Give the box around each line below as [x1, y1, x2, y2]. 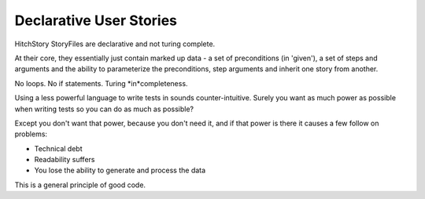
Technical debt [34, 143, 83, 153]
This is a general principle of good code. [14, 180, 146, 190]
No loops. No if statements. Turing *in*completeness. [14, 78, 188, 88]
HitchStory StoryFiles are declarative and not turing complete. [14, 39, 216, 49]
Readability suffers [34, 155, 95, 165]
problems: [14, 129, 47, 139]
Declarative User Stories [14, 12, 177, 29]
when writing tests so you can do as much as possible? [14, 104, 194, 114]
